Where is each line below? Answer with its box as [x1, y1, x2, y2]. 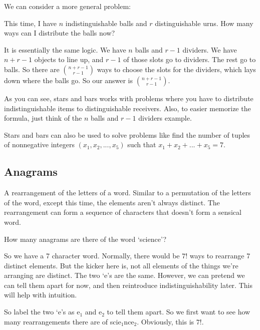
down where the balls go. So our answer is [4, 75, 133, 85]
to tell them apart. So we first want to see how [107, 306, 250, 317]
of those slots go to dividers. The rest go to [123, 54, 256, 65]
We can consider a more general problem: [4, 1, 131, 11]
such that [127, 139, 156, 150]
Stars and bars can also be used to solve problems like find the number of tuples [4, 129, 250, 140]
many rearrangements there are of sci [4, 316, 118, 326]
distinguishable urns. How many [155, 18, 253, 28]
